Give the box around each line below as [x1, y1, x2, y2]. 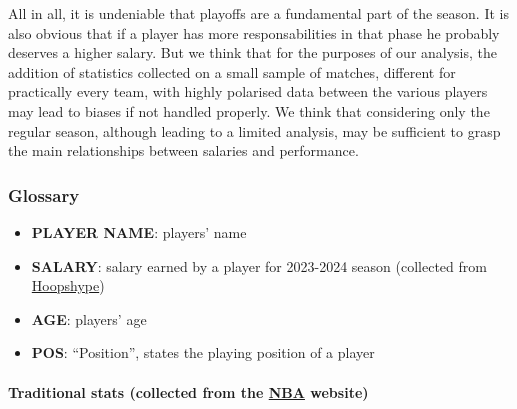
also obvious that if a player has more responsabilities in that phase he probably [8, 22, 500, 43]
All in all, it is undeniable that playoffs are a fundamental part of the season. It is [8, 3, 509, 23]
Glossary [8, 182, 80, 207]
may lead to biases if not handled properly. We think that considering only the [8, 100, 490, 121]
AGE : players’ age [31, 308, 147, 329]
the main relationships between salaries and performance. [8, 140, 359, 161]
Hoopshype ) [31, 275, 105, 296]
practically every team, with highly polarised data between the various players [8, 81, 488, 102]
